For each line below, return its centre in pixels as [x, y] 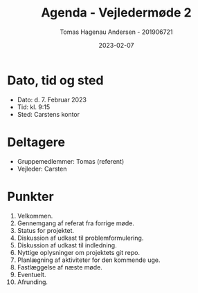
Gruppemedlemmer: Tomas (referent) [71, 161]
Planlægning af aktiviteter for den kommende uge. [89, 260]
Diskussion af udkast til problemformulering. [80, 238]
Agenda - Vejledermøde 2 [116, 13]
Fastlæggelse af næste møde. [60, 267]
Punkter [30, 197]
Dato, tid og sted [55, 80]
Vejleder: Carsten [42, 169]
